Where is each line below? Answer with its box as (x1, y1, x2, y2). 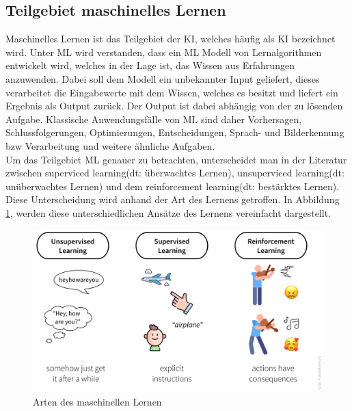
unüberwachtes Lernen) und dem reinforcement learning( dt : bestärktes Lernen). (5, 178, 340, 193)
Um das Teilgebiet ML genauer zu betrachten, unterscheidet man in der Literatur (5, 152, 347, 166)
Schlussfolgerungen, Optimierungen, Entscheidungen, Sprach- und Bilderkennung (5, 125, 344, 140)
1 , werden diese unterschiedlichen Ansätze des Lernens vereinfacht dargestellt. (5, 205, 331, 220)
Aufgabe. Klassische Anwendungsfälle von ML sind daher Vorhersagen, (5, 111, 302, 126)
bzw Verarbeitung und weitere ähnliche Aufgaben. (5, 138, 215, 153)
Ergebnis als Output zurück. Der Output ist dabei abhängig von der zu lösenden (5, 98, 343, 113)
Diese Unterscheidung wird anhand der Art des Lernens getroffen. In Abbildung (5, 192, 340, 207)
